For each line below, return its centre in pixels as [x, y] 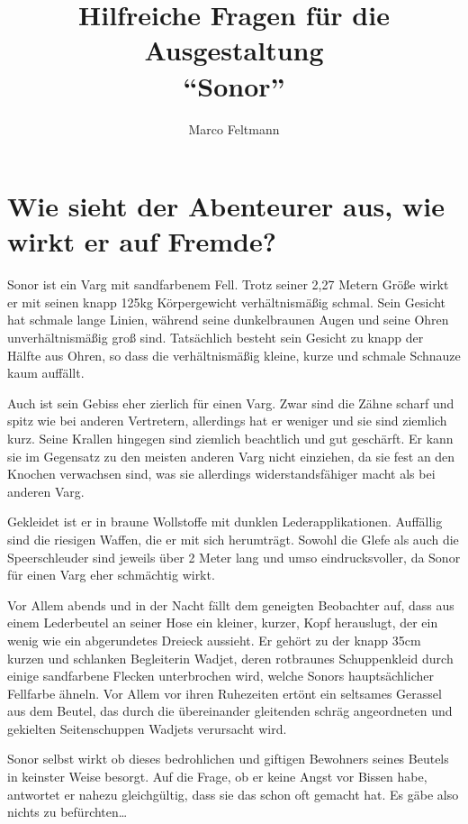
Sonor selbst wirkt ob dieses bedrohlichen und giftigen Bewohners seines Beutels [228, 759]
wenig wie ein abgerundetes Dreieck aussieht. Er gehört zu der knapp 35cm [214, 640]
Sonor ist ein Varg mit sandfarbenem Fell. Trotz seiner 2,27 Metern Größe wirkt [228, 284]
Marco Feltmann [234, 128]
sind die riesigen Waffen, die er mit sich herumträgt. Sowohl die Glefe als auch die [233, 539]
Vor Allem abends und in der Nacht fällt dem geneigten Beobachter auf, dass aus [231, 604]
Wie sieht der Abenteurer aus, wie [226, 206]
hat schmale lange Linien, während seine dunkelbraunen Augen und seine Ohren [228, 320]
